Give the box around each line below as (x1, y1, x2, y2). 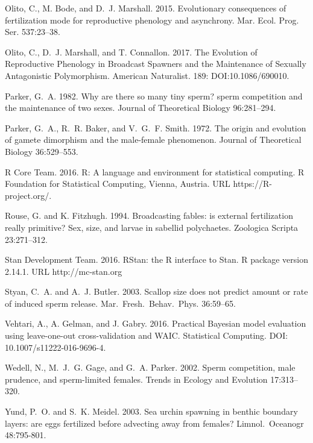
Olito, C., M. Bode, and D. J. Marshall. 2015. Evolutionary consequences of (5, 2, 286, 14)
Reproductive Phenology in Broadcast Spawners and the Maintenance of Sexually (5, 57, 306, 70)
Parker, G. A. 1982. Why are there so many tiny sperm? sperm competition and (5, 89, 303, 102)
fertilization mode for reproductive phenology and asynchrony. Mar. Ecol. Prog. (5, 13, 299, 26)
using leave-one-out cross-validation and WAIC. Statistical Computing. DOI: (5, 329, 288, 342)
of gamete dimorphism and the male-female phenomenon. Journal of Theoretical (5, 133, 302, 146)
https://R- (233, 177, 272, 190)
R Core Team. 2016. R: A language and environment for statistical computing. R (5, 165, 305, 178)
